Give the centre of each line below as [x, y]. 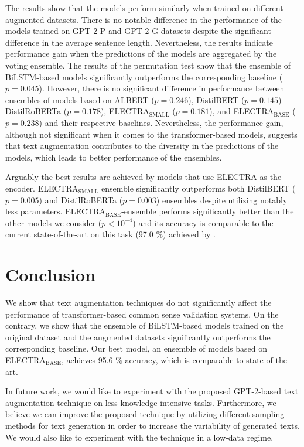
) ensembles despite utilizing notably [222, 199]
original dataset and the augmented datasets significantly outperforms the [138, 337]
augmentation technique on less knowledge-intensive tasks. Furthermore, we [141, 402]
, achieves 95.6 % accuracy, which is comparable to [153, 359]
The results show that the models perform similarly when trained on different [144, 8]
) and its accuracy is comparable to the [203, 222]
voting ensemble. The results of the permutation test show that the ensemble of [148, 65]
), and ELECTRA [242, 111]
